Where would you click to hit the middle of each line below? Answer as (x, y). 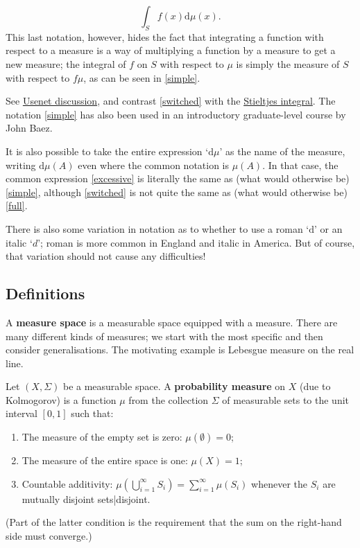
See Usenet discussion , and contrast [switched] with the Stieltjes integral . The (171, 101)
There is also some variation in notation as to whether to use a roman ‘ (157, 228)
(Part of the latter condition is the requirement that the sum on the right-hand (174, 522)
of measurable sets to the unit (286, 399)
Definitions (45, 293)
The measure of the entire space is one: (105, 460)
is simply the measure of (288, 63)
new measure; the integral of (66, 63)
